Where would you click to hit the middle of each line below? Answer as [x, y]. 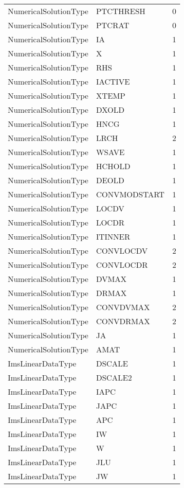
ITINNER [113, 236]
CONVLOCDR [122, 265]
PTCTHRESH [121, 11]
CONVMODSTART [130, 194]
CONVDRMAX [123, 321]
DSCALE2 [114, 377]
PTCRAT [113, 25]
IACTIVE [113, 81]
